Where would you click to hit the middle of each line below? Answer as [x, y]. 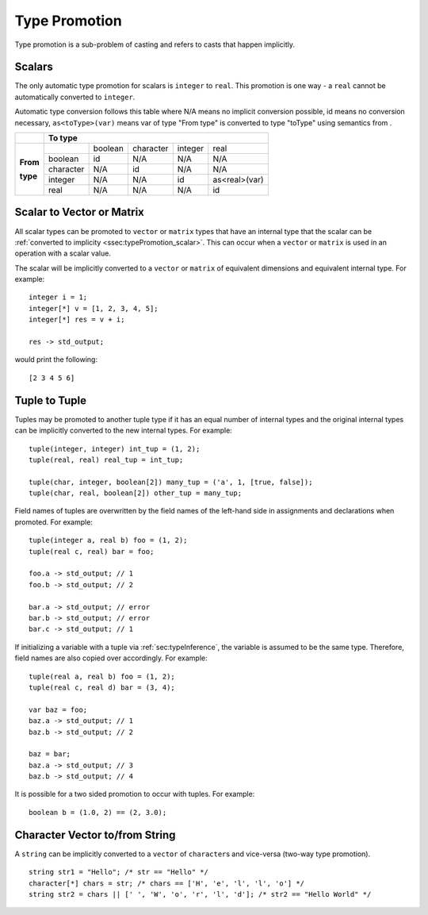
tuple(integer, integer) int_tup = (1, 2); [115, 449]
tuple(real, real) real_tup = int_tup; [106, 459]
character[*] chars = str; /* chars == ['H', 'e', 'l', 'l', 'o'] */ [167, 883]
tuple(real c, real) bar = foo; [92, 551]
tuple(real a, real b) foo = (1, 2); [102, 676]
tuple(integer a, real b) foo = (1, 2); [108, 540]
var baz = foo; [58, 709]
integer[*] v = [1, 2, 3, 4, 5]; [94, 308]
